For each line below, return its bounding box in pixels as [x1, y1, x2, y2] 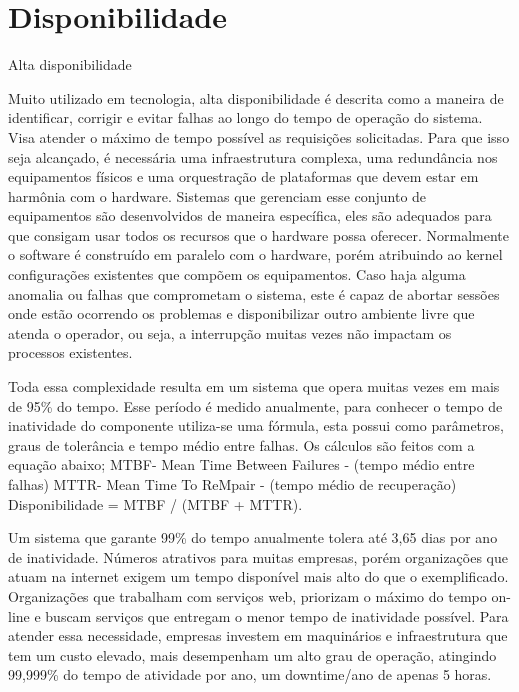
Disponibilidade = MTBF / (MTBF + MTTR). [8, 493, 303, 514]
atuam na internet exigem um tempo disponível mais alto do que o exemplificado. [8, 566, 509, 587]
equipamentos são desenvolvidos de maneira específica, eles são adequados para [8, 205, 492, 226]
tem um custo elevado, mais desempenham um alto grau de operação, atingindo [8, 644, 497, 665]
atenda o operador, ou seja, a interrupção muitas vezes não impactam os [8, 322, 452, 343]
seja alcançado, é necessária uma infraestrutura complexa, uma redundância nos [8, 146, 498, 167]
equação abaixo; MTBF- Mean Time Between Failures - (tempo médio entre [8, 454, 475, 475]
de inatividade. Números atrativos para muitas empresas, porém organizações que [8, 546, 509, 567]
